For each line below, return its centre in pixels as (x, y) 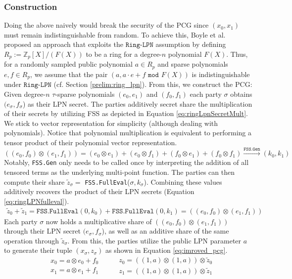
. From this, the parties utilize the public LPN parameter (154, 240)
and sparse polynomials (193, 64)
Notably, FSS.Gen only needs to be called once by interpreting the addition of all (126, 162)
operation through (31, 240)
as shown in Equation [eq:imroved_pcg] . (167, 250)
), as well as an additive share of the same (165, 231)
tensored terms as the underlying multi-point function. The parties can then (119, 172)
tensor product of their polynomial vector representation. (91, 142)
